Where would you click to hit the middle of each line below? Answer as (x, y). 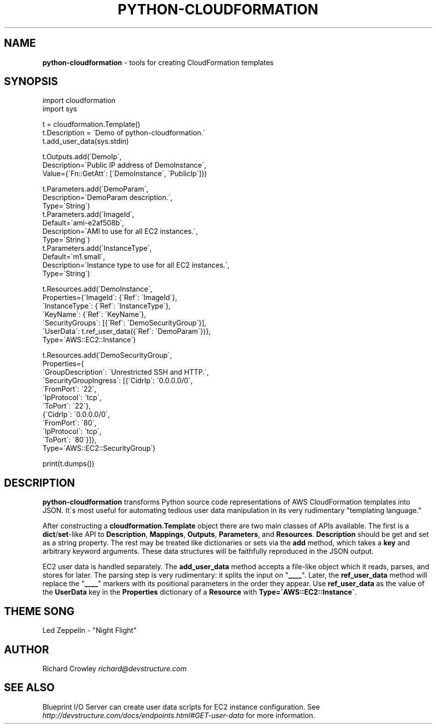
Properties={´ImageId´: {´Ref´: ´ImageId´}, (110, 298)
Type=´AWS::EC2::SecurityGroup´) (99, 448)
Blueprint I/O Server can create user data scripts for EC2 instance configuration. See (181, 707)
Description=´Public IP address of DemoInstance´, (124, 165)
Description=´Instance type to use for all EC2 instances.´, (136, 265)
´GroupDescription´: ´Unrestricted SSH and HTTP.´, (126, 372)
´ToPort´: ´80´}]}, (69, 440)
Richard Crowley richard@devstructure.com (114, 668)
